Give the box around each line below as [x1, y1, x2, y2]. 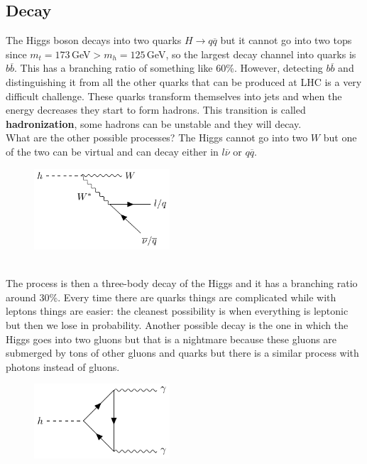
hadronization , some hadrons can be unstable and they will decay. [6, 116, 302, 131]
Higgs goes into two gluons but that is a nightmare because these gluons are [6, 331, 337, 346]
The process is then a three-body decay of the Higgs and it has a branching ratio [6, 276, 358, 291]
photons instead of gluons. [6, 359, 120, 374]
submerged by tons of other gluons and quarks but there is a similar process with [6, 345, 359, 360]
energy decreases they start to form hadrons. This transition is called [6, 102, 306, 117]
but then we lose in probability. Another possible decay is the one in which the [6, 318, 349, 333]
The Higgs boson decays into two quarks [6, 33, 182, 48]
